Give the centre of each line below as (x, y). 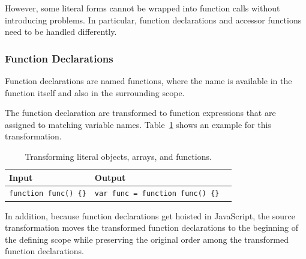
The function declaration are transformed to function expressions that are (140, 113)
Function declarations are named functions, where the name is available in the (148, 81)
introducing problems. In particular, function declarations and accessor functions (153, 20)
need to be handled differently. (61, 32)
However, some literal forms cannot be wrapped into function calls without (142, 8)
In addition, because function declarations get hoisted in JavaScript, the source (150, 215)
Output (110, 177)
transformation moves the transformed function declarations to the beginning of (151, 227)
